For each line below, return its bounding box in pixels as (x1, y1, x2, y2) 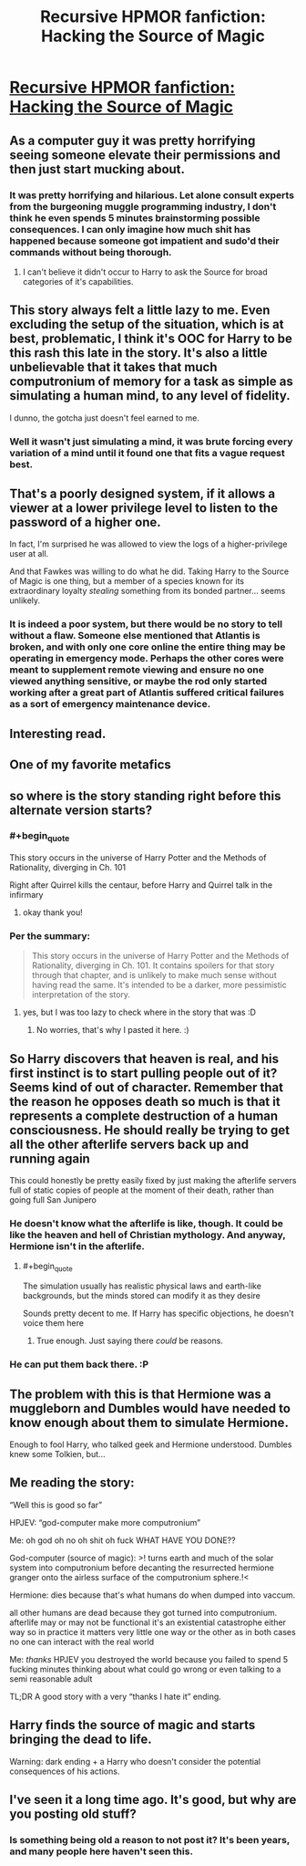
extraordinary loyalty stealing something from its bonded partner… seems (9, 586, 286, 597)
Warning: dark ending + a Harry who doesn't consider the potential (9, 1756, 261, 1767)
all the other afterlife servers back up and (9, 1136, 250, 1152)
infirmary (9, 890, 44, 901)
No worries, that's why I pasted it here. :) (36, 1025, 189, 1036)
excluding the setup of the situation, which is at (9, 317, 284, 332)
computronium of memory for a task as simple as (9, 374, 294, 390)
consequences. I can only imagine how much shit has (9, 223, 251, 235)
